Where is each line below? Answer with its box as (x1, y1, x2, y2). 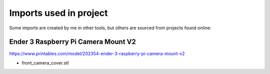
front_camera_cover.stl (21, 60, 69, 66)
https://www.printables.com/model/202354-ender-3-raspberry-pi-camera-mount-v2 (9, 51, 185, 57)
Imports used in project (9, 7, 108, 18)
